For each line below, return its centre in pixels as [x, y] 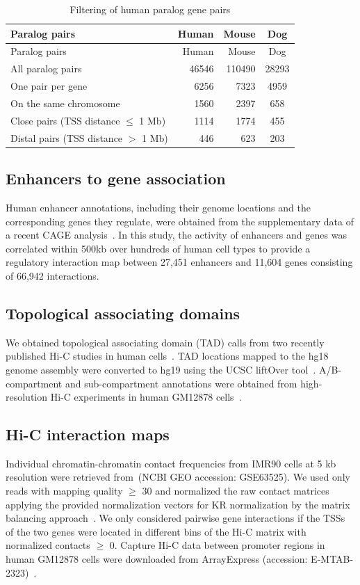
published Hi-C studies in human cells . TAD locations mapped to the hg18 [167, 356]
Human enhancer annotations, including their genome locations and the [158, 207]
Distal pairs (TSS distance [67, 137]
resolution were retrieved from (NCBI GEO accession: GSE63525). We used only [178, 477]
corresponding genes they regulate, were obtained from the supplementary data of [180, 221]
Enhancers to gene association [116, 178]
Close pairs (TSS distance [65, 120]
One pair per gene [49, 86]
